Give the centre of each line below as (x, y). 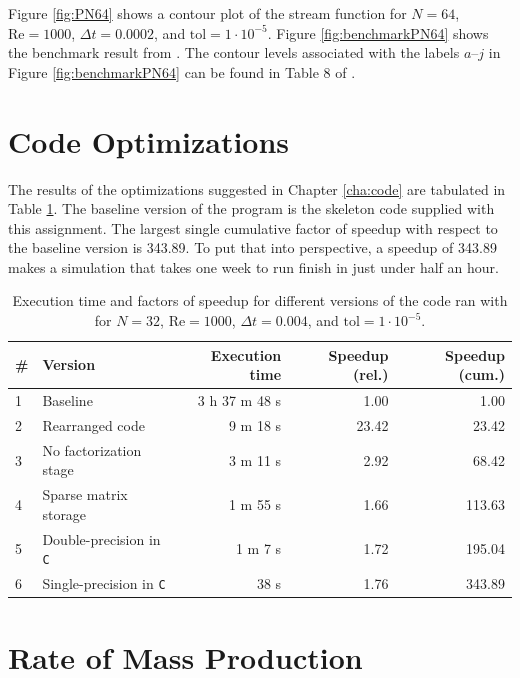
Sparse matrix (85, 494)
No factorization (92, 449)
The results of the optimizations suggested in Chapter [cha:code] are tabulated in (257, 188)
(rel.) (371, 374)
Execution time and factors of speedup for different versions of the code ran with (260, 300)
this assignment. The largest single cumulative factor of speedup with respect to (253, 227)
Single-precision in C (104, 583)
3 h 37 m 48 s (239, 400)
